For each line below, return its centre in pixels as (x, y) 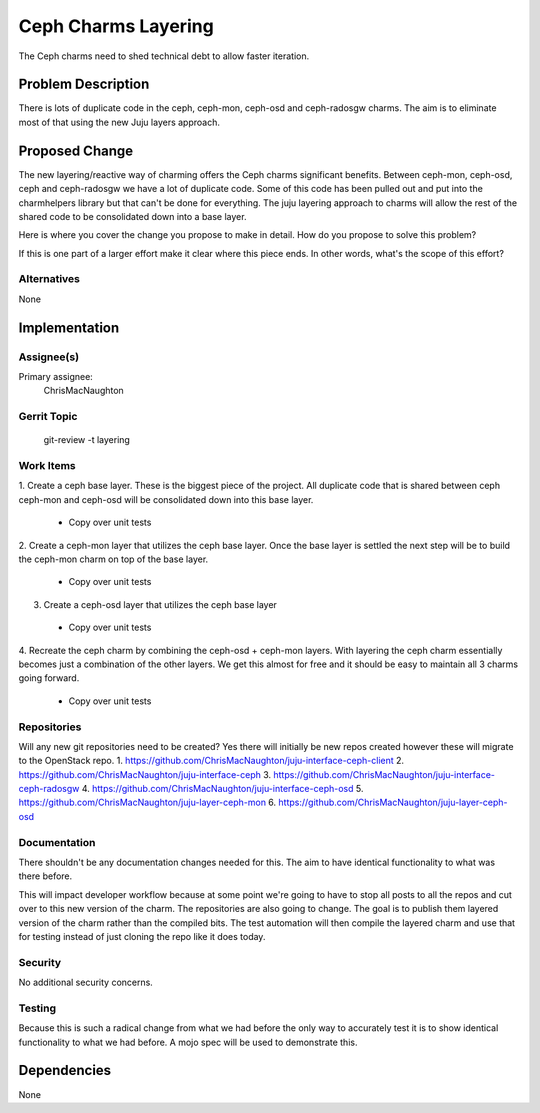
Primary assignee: (56, 376)
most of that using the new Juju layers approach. (119, 122)
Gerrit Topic (48, 417)
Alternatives (49, 279)
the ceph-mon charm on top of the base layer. (113, 559)
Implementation (69, 327)
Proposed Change (76, 150)
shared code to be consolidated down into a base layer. (132, 216)
